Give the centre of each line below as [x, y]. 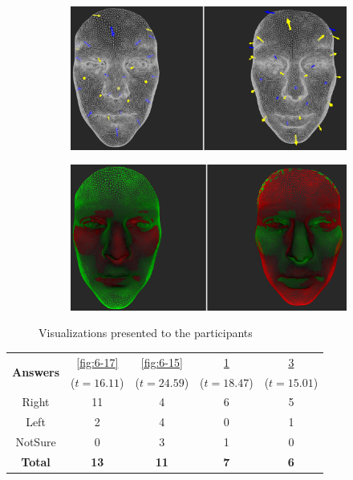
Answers [36, 372]
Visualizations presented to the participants [146, 333]
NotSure [36, 442]
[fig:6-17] [97, 362]
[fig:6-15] [162, 362]
